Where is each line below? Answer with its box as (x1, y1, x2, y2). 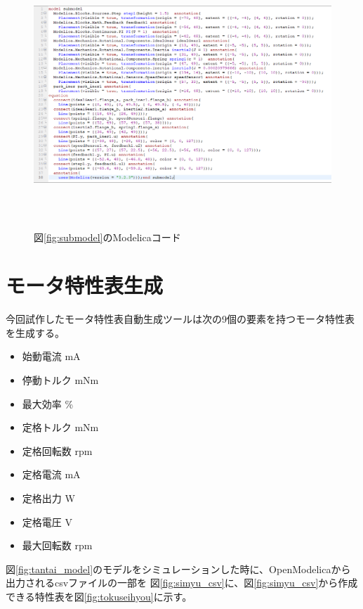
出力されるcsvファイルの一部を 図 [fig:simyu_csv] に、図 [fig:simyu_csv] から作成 (6, 575, 358, 590)
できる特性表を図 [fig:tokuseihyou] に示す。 (6, 589, 192, 603)
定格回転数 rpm (22, 443, 93, 458)
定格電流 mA (22, 467, 81, 482)
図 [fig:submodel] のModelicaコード (34, 229, 181, 244)
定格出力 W (22, 491, 75, 505)
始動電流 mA (22, 349, 81, 364)
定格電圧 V (22, 514, 72, 529)
